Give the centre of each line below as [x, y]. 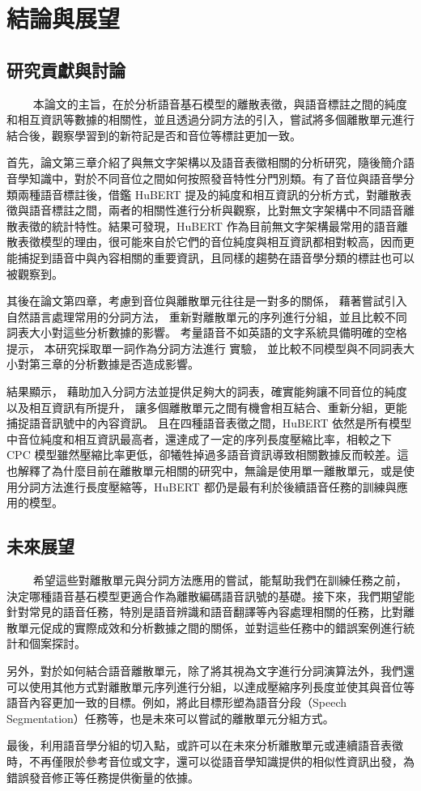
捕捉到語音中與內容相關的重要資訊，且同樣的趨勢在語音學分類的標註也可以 [216, 257]
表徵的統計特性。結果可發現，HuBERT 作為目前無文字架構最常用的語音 [207, 225]
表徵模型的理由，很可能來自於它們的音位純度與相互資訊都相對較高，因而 [210, 242]
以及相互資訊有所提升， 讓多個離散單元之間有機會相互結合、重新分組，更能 [207, 407]
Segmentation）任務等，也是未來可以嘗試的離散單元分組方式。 [170, 718]
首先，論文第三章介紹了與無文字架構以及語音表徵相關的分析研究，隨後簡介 [205, 162]
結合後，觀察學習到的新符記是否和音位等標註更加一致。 [154, 135]
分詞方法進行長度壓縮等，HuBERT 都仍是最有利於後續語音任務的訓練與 [207, 486]
